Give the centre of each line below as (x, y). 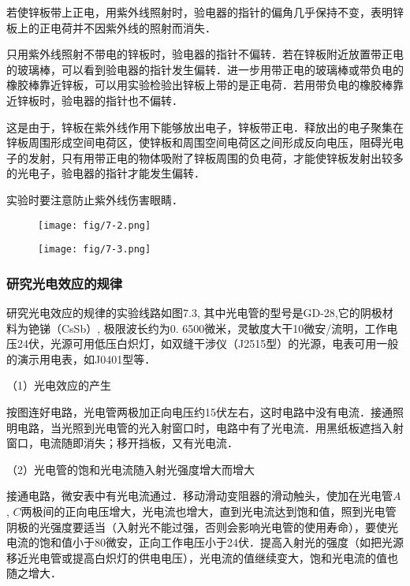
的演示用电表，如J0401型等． (81, 358)
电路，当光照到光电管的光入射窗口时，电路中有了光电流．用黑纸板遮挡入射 (210, 427)
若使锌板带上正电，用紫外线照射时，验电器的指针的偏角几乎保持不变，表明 (199, 12)
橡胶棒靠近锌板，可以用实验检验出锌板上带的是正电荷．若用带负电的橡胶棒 (199, 85)
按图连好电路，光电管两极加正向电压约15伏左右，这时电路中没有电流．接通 (199, 412)
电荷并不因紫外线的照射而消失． (133, 27)
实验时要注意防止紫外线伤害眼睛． (95, 199)
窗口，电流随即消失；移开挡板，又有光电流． (122, 443)
